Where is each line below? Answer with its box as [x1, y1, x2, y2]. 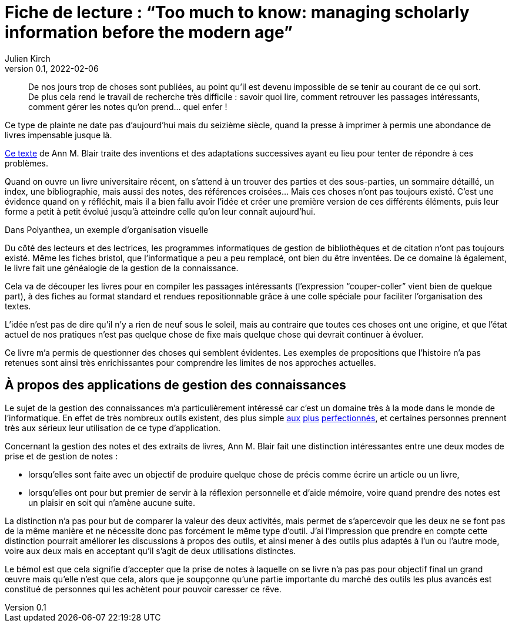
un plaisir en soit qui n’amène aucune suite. [28, 497, 195, 508]
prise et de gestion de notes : [5, 451, 118, 461]
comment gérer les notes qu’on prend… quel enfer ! [28, 101, 227, 112]
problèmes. [5, 158, 48, 168]
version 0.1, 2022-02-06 [5, 63, 99, 74]
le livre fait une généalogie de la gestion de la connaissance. [5, 262, 239, 273]
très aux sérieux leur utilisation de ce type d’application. [5, 422, 221, 433]
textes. [5, 301, 31, 311]
